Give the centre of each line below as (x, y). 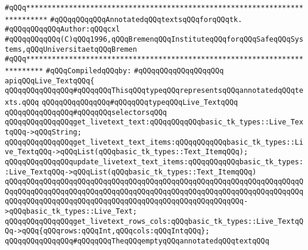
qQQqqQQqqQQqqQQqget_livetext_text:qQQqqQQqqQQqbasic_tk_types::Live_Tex (154, 122)
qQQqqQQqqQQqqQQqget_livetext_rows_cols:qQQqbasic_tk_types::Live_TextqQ (154, 221)
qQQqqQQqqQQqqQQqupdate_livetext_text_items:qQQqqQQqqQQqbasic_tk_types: (154, 162)
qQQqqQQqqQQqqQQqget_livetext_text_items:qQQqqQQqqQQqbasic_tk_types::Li (154, 142)
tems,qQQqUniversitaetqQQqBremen (71, 49)
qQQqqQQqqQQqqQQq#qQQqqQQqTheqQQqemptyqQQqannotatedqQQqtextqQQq (137, 241)
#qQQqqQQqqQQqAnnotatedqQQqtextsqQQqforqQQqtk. (146, 19)
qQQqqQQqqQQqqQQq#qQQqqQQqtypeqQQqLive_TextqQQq (140, 102)
